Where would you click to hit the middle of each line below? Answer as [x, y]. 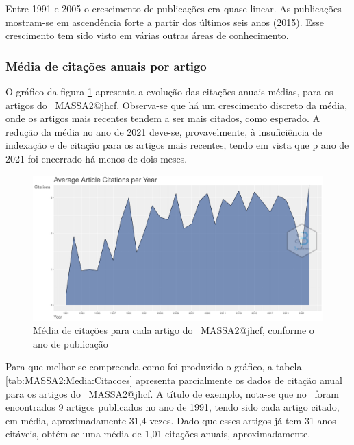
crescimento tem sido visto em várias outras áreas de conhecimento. [147, 35]
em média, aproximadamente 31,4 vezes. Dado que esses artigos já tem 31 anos [171, 420]
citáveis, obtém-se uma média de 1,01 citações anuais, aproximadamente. [158, 434]
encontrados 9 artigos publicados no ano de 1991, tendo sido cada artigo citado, [173, 407]
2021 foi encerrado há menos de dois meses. [97, 158]
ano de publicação [71, 343]
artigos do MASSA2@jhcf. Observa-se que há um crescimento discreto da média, [177, 105]
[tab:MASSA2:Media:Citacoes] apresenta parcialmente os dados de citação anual [174, 380]
